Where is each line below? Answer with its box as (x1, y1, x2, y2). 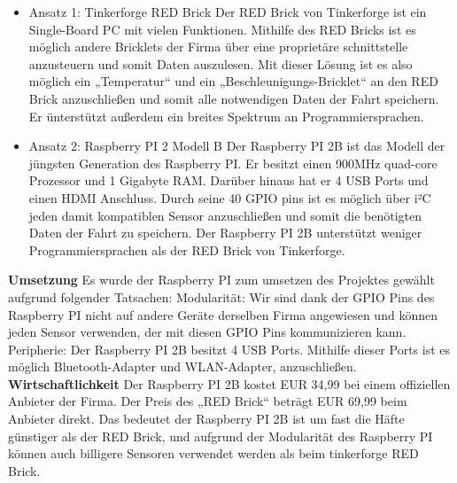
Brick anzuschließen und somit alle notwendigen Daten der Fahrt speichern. (28, 89, 439, 107)
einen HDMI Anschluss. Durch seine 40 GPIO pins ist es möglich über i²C (28, 188, 431, 206)
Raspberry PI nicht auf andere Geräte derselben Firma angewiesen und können (8, 305, 438, 323)
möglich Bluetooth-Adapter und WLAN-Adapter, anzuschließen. (8, 357, 357, 376)
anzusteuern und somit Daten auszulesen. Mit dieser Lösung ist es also (28, 54, 413, 73)
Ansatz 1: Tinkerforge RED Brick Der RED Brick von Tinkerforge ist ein (28, 3, 427, 20)
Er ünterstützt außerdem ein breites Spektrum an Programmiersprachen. (28, 106, 424, 125)
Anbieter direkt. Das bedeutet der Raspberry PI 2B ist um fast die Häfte (8, 409, 405, 428)
